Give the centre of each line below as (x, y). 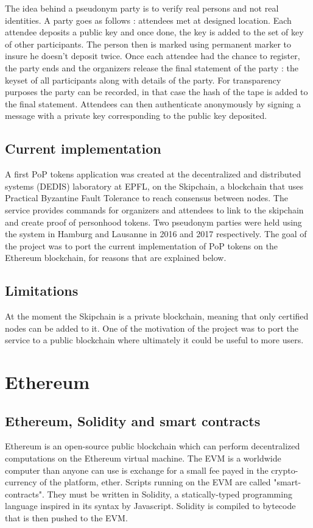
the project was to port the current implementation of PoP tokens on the (141, 245)
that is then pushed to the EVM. (66, 518)
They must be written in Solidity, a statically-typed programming (170, 494)
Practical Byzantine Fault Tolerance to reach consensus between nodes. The (146, 198)
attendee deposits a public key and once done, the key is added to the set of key (154, 32)
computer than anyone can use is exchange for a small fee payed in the (137, 470)
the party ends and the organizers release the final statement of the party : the (152, 67)
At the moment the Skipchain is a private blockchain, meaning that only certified (157, 316)
